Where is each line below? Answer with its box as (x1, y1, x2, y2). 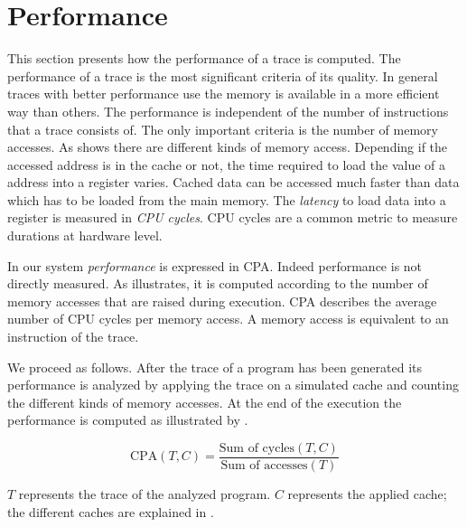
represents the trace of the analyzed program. (18, 485, 271, 503)
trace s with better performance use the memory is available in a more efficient (7, 84, 440, 103)
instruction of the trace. (7, 327, 139, 346)
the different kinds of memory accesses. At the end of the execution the (7, 392, 402, 411)
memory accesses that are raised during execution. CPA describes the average (7, 291, 437, 310)
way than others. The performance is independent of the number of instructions (7, 101, 449, 120)
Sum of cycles (219, 442, 295, 455)
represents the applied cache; (287, 485, 447, 503)
